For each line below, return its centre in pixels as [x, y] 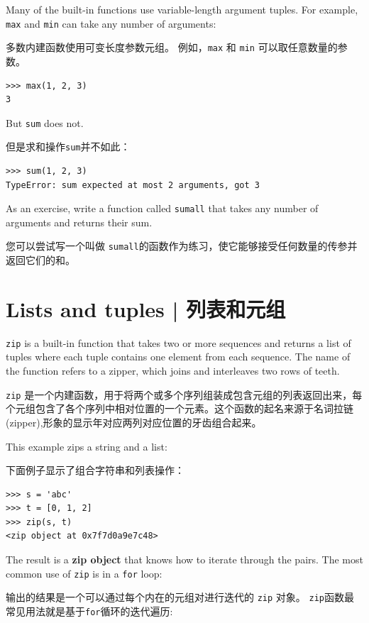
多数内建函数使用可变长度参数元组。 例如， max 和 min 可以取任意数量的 [172, 47]
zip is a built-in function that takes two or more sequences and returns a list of [178, 342]
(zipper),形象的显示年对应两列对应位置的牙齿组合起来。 [134, 422]
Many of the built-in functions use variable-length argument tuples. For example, [182, 9]
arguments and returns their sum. [79, 222]
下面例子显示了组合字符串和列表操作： [95, 470]
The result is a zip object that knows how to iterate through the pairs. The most [184, 559]
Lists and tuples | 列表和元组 [146, 308]
